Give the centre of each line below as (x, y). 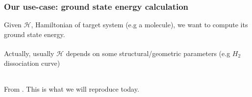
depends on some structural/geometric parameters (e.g (148, 53)
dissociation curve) (32, 63)
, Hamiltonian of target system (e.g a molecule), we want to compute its (139, 25)
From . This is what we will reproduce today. (72, 88)
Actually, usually (29, 53)
